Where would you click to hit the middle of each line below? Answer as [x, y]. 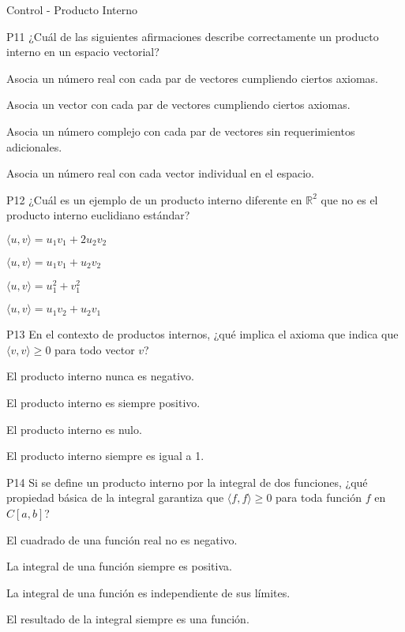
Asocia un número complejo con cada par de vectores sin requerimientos [181, 131]
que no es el [349, 199]
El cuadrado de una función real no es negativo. [122, 539]
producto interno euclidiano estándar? [98, 215]
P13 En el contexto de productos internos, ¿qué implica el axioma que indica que [202, 334]
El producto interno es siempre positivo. [103, 402]
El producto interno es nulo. [74, 429]
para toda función [319, 497]
